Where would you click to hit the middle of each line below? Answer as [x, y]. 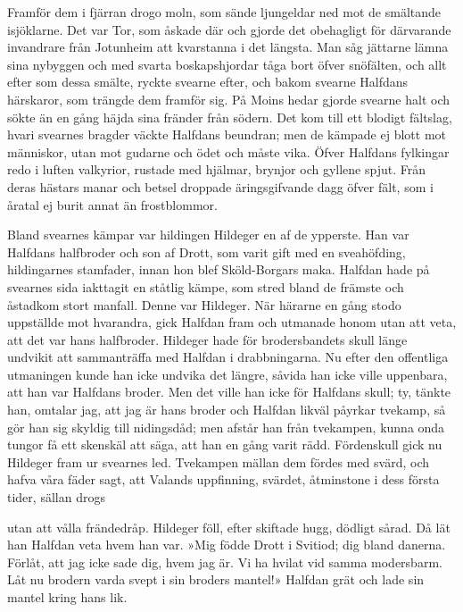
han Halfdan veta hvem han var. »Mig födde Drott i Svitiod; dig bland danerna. [227, 545]
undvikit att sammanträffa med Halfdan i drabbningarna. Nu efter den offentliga [228, 357]
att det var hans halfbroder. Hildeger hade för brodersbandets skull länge [207, 339]
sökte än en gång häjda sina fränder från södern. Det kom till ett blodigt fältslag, [230, 117]
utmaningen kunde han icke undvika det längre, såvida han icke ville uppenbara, [227, 374]
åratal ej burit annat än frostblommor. [112, 204]
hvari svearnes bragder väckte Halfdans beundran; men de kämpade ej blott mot [227, 134]
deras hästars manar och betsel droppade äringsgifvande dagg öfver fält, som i [220, 186]
